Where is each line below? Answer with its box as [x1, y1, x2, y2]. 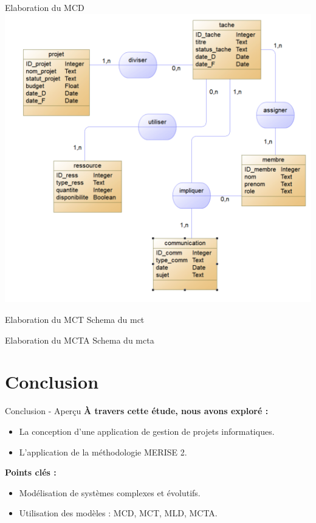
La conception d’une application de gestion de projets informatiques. [19, 424, 275, 437]
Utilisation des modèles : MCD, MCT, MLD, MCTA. [19, 507, 218, 519]
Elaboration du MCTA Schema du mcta [5, 333, 154, 346]
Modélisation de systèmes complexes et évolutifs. [19, 486, 201, 499]
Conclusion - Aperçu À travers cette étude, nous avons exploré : [5, 404, 269, 417]
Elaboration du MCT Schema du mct [5, 313, 145, 326]
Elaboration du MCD [5, 1, 84, 13]
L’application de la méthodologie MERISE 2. [19, 445, 187, 458]
